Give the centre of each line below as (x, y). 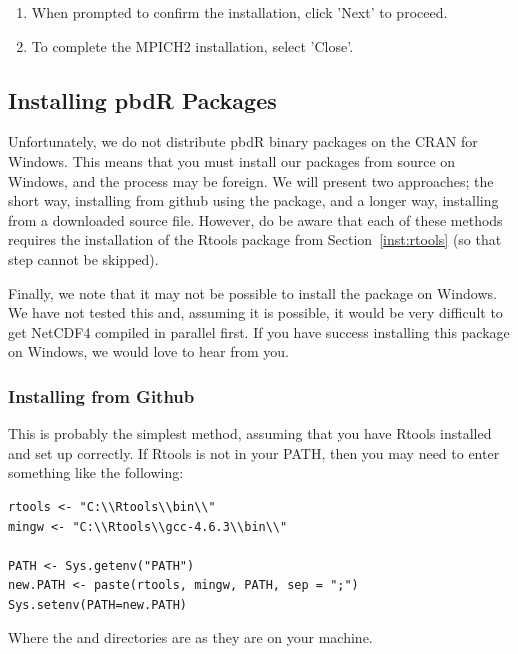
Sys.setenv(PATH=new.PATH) (97, 604)
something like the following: (96, 472)
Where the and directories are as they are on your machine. (190, 637)
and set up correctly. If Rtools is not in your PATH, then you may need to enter (254, 452)
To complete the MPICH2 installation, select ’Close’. (192, 45)
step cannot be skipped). (83, 258)
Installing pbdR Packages (142, 99)
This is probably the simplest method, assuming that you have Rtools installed (250, 433)
